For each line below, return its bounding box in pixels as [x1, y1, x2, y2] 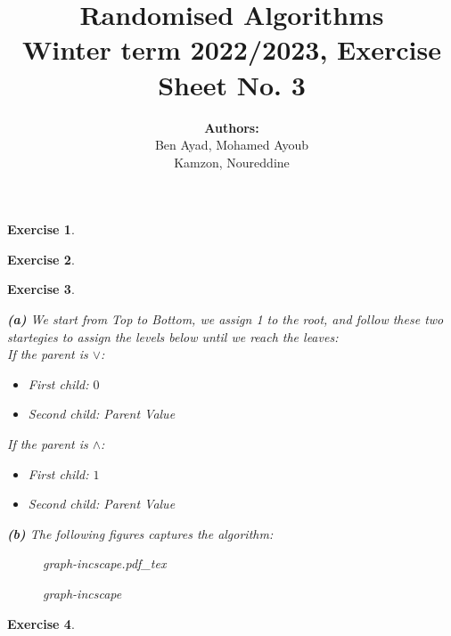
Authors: [204, 118, 259, 136]
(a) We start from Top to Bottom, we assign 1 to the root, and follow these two [7, 310, 444, 329]
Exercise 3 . [7, 280, 75, 298]
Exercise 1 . [7, 220, 75, 239]
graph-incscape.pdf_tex [43, 554, 167, 573]
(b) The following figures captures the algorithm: [7, 524, 274, 542]
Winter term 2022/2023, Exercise [21, 31, 442, 68]
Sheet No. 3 [158, 66, 306, 102]
